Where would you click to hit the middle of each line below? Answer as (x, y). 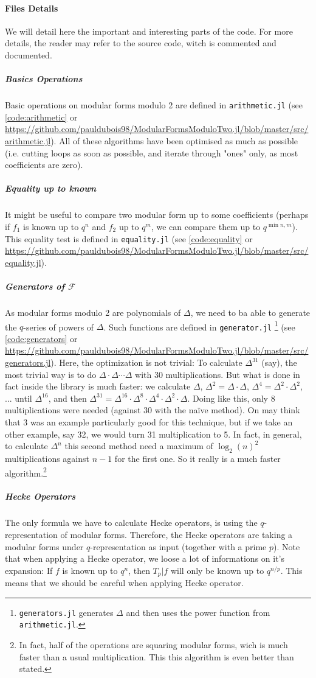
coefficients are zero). (44, 165)
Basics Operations (44, 79)
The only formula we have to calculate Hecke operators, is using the (131, 522)
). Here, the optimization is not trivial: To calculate (146, 362)
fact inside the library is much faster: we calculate (98, 386)
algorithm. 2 (26, 472)
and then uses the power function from (198, 612)
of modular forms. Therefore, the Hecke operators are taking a (177, 534)
